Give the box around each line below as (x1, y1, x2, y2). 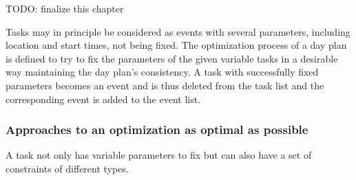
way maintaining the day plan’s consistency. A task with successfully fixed (6, 65, 319, 79)
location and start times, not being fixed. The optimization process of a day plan (6, 38, 347, 52)
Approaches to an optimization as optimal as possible (6, 121, 308, 138)
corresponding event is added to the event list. (6, 91, 201, 106)
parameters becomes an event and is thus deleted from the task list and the (6, 78, 324, 92)
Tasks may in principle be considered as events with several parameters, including (6, 24, 350, 38)
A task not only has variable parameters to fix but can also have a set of (6, 148, 312, 162)
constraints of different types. (6, 161, 129, 175)
